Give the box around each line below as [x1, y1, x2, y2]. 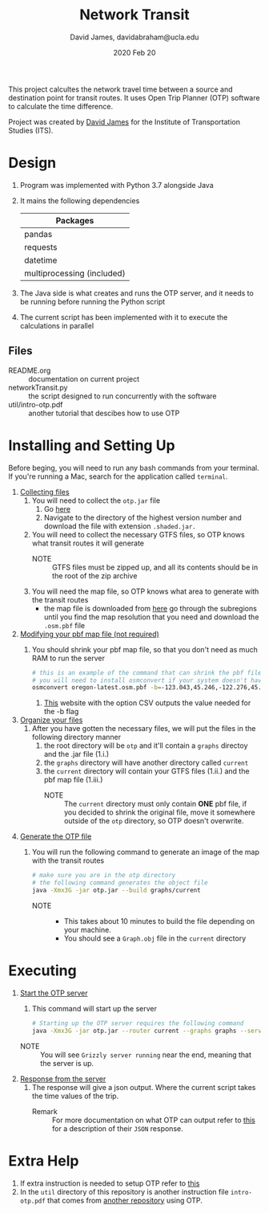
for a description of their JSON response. [51, 1123, 183, 1133]
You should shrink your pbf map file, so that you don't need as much [31, 644, 258, 654]
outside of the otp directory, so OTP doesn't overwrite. [63, 816, 244, 826]
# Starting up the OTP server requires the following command [31, 1019, 244, 1027]
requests [23, 241, 58, 252]
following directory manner [31, 733, 122, 742]
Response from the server [19, 1074, 106, 1084]
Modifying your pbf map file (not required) [19, 629, 160, 639]
